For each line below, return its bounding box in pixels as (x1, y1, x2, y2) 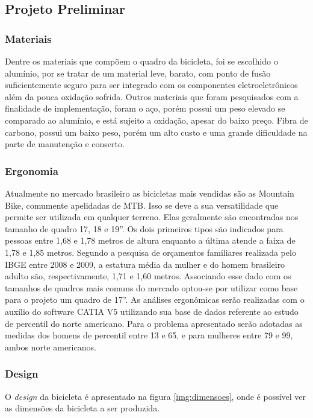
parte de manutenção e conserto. (5, 138, 125, 150)
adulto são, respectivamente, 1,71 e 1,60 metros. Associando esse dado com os (5, 270, 291, 282)
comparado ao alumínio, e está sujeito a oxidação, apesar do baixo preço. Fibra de (5, 113, 308, 126)
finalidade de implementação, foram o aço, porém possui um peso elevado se (5, 102, 285, 115)
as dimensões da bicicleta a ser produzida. (5, 402, 160, 414)
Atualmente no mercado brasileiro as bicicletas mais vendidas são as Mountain (5, 186, 294, 199)
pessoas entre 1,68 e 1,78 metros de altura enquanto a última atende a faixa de (5, 234, 296, 247)
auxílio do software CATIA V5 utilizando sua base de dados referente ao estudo (5, 305, 299, 317)
